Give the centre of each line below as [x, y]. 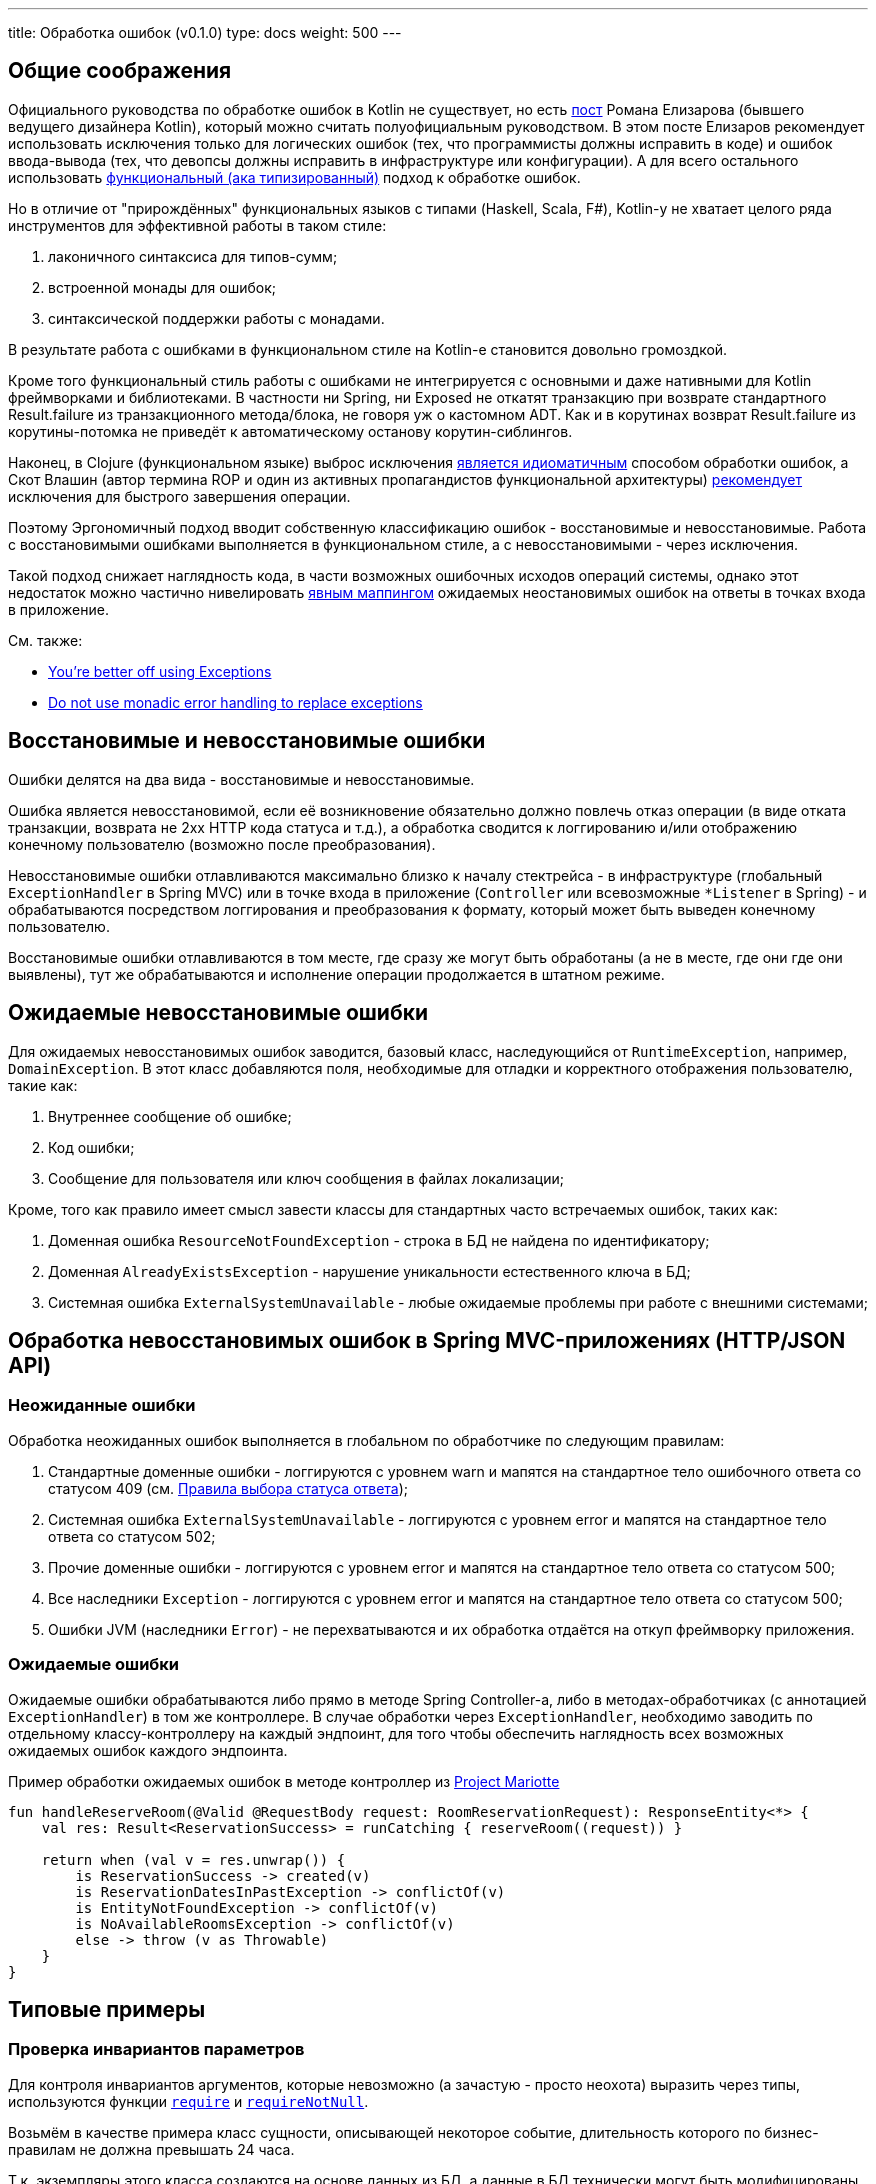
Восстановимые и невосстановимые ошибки [247, 741]
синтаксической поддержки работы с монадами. [216, 318]
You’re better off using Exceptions [160, 671]
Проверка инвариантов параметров [156, 2049]
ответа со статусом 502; [132, 1536]
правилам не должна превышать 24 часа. [151, 2149]
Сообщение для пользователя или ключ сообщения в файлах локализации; [306, 1178]
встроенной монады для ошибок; [162, 287]
